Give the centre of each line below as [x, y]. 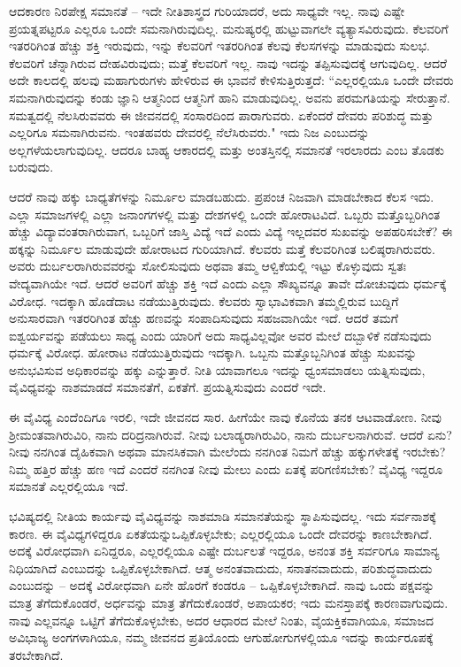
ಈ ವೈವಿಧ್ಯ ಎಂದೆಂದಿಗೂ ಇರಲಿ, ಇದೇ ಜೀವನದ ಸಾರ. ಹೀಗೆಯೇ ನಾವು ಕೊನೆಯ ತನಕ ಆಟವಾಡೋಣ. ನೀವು [226, 417]
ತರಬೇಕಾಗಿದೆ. [36, 654]
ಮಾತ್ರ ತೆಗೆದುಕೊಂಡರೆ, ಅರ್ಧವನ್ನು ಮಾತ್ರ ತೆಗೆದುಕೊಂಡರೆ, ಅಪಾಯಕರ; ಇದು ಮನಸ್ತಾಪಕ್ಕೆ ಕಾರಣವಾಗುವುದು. [229, 602]
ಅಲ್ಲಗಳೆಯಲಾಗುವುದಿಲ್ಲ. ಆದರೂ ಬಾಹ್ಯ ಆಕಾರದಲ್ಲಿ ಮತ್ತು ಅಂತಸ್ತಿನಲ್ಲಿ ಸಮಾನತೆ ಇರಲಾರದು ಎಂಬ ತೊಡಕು [227, 149]
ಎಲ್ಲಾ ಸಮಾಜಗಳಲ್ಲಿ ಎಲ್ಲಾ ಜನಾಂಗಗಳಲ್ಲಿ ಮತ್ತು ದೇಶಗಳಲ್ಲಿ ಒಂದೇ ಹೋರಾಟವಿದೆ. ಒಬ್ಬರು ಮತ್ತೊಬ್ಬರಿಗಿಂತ [225, 214]
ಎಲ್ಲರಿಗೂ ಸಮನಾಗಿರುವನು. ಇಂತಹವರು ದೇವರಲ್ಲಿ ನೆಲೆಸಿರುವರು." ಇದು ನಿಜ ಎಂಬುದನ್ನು [189, 132]
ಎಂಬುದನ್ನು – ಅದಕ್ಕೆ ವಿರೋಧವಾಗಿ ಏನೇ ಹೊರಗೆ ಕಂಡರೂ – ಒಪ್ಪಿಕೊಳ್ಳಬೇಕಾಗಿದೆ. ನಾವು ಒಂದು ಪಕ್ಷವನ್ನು [222, 585]
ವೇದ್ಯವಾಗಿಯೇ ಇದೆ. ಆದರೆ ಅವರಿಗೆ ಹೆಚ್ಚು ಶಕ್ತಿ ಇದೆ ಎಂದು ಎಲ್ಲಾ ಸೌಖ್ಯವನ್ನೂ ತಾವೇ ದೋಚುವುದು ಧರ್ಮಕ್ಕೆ [228, 283]
